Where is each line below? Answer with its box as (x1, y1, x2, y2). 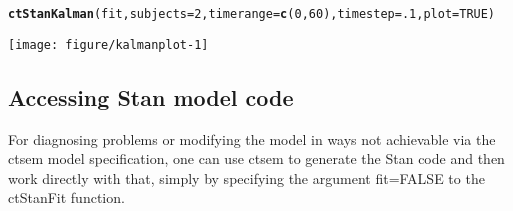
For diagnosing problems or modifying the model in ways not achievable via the (8, 128, 496, 149)
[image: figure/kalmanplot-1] (8, 37, 209, 52)
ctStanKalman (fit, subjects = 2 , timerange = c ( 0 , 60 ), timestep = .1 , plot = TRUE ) (8, 7, 496, 21)
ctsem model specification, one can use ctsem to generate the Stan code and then (8, 148, 505, 169)
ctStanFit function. (8, 187, 125, 208)
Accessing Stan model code (8, 81, 294, 112)
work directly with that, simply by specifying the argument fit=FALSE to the (8, 167, 485, 188)
